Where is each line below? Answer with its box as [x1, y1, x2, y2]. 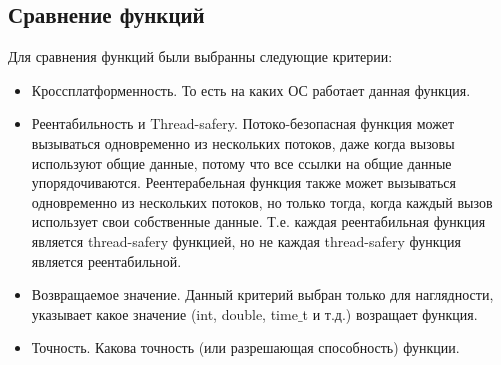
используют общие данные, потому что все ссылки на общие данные [31, 152, 452, 173]
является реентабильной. [31, 250, 182, 271]
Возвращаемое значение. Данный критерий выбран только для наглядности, [31, 284, 494, 305]
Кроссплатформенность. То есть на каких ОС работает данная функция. [31, 79, 471, 100]
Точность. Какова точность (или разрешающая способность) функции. [31, 337, 460, 358]
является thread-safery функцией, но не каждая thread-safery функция [31, 230, 461, 251]
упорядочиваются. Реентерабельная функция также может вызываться [31, 172, 456, 193]
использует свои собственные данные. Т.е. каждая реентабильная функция [31, 211, 486, 232]
